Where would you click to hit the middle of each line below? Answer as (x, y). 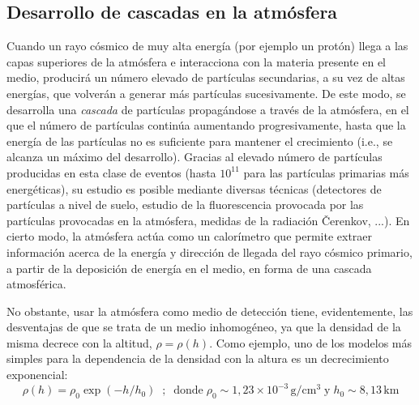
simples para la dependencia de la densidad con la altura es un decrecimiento (198, 358)
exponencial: (37, 375)
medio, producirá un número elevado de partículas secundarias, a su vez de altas (206, 77)
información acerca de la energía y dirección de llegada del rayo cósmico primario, (209, 252)
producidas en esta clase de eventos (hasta (111, 172)
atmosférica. (36, 284)
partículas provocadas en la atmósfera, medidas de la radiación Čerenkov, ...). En (208, 220)
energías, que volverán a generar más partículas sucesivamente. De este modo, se (206, 93)
